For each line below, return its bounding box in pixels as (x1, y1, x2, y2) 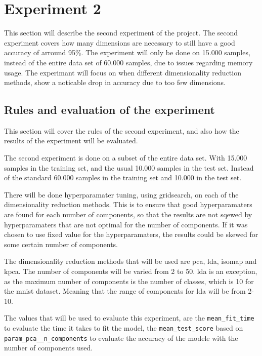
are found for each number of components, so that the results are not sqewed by (4, 209, 252, 220)
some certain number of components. (4, 239, 118, 249)
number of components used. (4, 342, 93, 353)
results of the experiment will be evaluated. (4, 135, 138, 146)
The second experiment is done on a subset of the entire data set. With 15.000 (4, 152, 247, 163)
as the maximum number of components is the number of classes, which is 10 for (4, 275, 254, 286)
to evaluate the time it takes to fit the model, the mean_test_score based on (4, 323, 243, 333)
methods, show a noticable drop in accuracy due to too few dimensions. (4, 77, 226, 88)
